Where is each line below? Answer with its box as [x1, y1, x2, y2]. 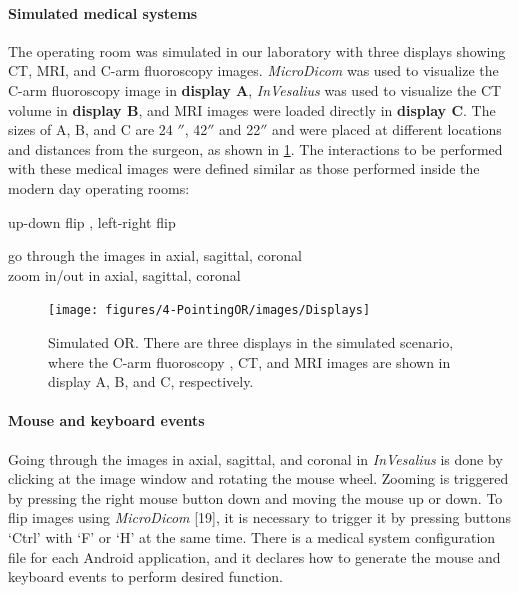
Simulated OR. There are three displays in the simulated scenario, [48, 331, 454, 352]
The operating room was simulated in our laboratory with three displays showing [8, 40, 506, 61]
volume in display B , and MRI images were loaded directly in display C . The [8, 99, 496, 120]
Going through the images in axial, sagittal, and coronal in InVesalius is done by [8, 448, 503, 469]
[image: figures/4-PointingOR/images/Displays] [48, 303, 371, 318]
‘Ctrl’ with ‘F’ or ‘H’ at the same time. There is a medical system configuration [8, 526, 496, 547]
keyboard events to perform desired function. [8, 566, 283, 587]
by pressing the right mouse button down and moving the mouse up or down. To [8, 487, 503, 508]
